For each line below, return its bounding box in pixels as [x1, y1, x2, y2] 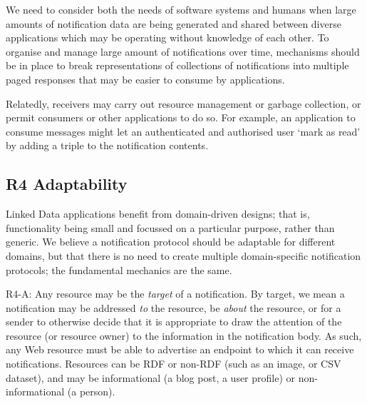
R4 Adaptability [6, 173, 128, 195]
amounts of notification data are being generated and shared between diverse [6, 16, 341, 31]
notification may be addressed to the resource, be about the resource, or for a [6, 300, 341, 315]
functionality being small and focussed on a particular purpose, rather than [6, 220, 335, 235]
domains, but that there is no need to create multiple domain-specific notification [6, 248, 361, 263]
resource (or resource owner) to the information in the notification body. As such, [6, 328, 362, 343]
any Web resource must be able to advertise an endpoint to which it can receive [6, 342, 354, 357]
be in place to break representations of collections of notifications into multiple [6, 58, 349, 73]
